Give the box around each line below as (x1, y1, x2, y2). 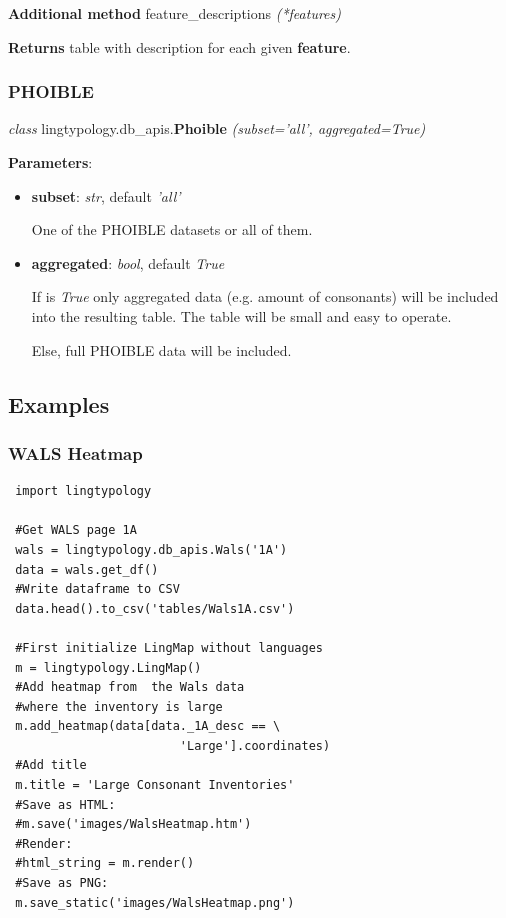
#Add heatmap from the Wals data (15, 680, 245, 695)
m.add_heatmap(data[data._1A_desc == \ (15, 719, 281, 734)
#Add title (15, 758, 87, 773)
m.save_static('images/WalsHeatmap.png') (15, 895, 295, 910)
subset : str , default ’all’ (31, 185, 181, 206)
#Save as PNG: (15, 876, 109, 891)
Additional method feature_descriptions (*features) (8, 3, 341, 23)
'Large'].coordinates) (179, 738, 331, 753)
